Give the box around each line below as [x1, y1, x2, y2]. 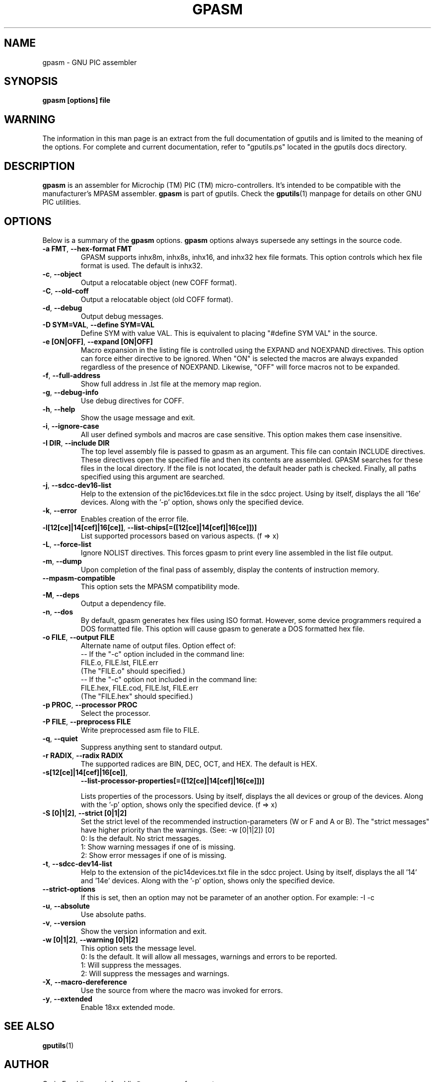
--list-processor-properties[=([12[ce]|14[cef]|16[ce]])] [80, 776, 265, 785]
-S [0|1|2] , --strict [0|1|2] [42, 808, 127, 817]
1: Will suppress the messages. [80, 960, 182, 969]
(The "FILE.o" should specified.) [80, 666, 186, 675]
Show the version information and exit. [80, 927, 207, 935]
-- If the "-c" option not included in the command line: [80, 675, 257, 684]
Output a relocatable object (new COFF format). [80, 278, 237, 287]
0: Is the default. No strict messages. [80, 834, 202, 843]
